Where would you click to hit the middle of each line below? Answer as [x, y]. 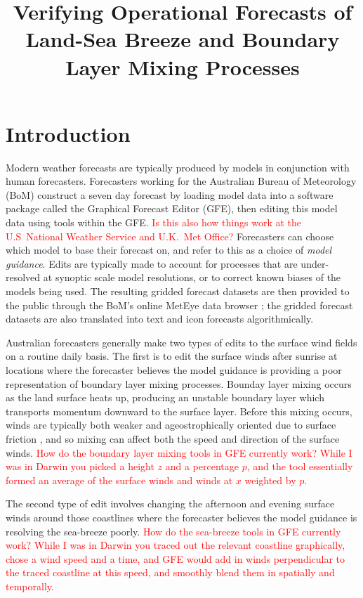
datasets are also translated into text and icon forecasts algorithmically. [160, 319]
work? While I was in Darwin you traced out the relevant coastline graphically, [176, 545]
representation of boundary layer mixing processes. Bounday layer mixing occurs [179, 383]
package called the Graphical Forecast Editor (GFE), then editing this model [172, 208]
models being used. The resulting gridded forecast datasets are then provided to [178, 291]
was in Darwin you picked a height [80, 466]
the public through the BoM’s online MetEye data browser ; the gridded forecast [179, 305]
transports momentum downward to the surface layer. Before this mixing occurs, [179, 411]
